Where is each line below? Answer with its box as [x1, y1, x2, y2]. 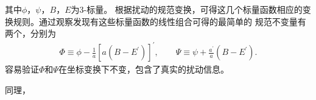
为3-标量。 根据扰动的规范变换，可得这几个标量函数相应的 [71, 3, 303, 15]
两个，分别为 [5, 27, 56, 40]
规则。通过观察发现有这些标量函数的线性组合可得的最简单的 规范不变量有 [13, 15, 306, 27]
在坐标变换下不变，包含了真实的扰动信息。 [58, 63, 229, 76]
